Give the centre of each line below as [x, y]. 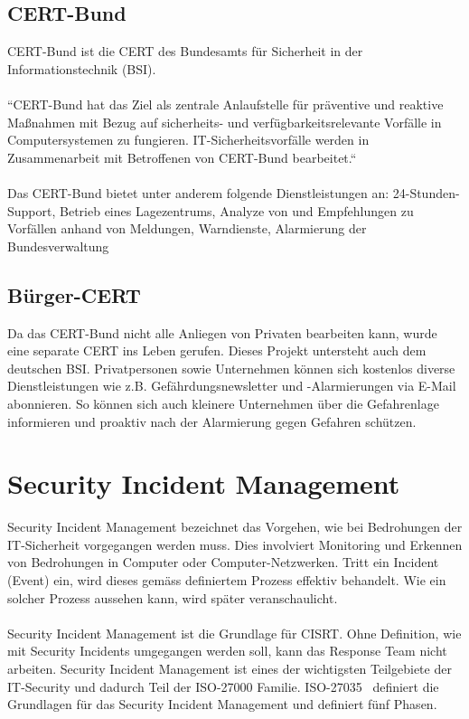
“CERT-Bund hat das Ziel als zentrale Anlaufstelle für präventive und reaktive [225, 104]
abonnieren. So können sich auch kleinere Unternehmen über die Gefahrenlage [223, 403]
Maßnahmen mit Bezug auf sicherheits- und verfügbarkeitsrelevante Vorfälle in [225, 122]
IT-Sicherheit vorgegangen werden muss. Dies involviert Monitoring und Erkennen [235, 544]
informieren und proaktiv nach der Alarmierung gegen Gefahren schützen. [212, 421]
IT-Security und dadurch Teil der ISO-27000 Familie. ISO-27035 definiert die [223, 686]
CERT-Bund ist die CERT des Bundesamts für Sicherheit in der [185, 51]
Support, [32, 210]
